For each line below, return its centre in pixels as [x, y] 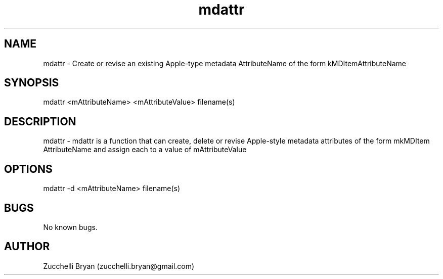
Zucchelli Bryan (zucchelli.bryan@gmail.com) [119, 266]
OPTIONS [28, 169]
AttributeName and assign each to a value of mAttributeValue [145, 150]
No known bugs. [70, 227]
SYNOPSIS [32, 83]
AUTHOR [27, 247]
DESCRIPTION [40, 121]
